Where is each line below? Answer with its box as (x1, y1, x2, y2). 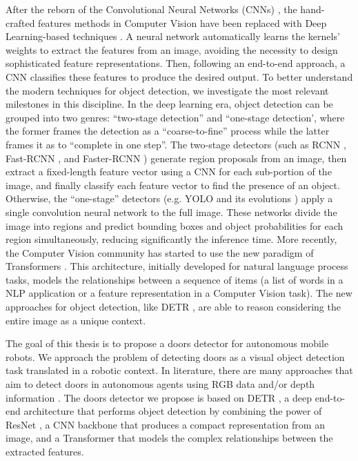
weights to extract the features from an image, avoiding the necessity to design (6, 42, 338, 57)
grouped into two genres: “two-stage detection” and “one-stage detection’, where (6, 110, 345, 124)
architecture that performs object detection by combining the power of (23, 404, 322, 418)
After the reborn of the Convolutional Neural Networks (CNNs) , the (6, 2, 297, 16)
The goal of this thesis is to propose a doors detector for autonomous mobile (6, 336, 329, 351)
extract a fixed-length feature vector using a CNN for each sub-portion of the (6, 164, 332, 179)
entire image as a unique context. (6, 313, 146, 327)
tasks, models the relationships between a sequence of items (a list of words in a (6, 272, 344, 286)
